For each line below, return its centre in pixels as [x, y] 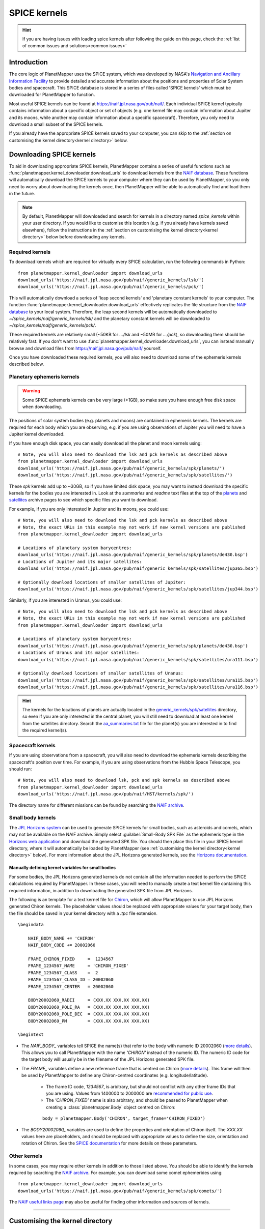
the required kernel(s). [45, 731]
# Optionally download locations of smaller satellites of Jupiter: [102, 582]
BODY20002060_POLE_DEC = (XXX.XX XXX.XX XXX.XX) [89, 1014]
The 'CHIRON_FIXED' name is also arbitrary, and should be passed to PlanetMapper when [137, 1100]
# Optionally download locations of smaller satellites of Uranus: [101, 673]
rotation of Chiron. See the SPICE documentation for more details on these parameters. [109, 1143]
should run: [21, 769]
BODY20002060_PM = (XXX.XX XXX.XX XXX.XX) [89, 1021]
